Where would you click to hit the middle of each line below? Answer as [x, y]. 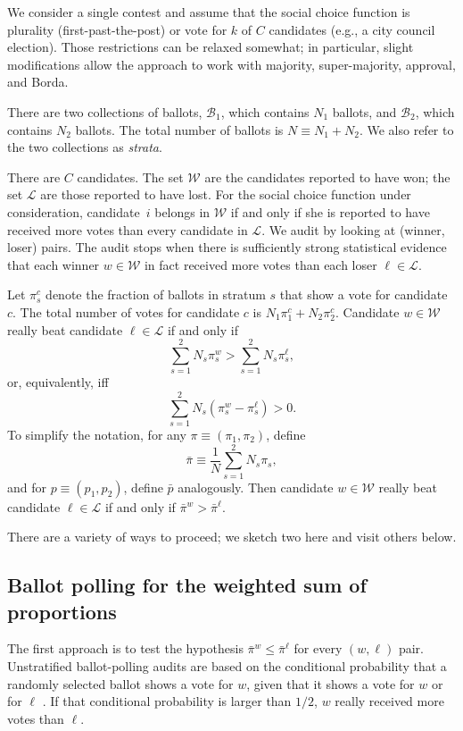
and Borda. [38, 82]
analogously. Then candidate [256, 487]
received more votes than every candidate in [128, 229]
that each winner [54, 264]
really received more [389, 701]
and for [27, 487]
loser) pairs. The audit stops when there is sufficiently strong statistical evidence [227, 247]
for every [318, 648]
